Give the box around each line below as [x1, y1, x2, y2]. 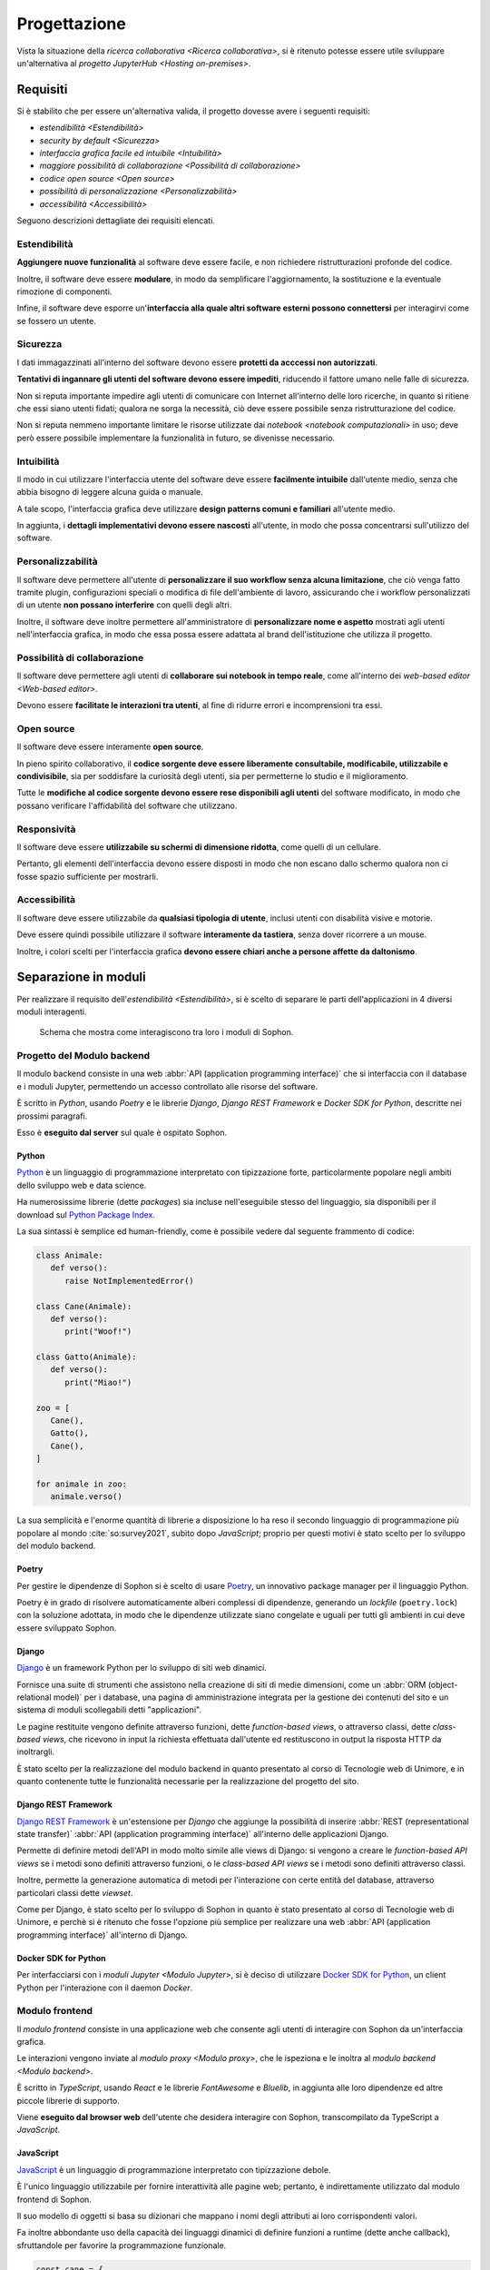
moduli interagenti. [16, 1006, 87, 1017]
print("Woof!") [64, 1327, 132, 1337]
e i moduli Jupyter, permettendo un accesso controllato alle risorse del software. [16, 1081, 318, 1091]
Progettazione [16, 14, 126, 34]
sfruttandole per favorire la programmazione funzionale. [16, 2239, 227, 2251]
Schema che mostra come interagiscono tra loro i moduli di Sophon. [39, 1027, 294, 1038]
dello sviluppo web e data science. [16, 1179, 147, 1190]
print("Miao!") [64, 1377, 132, 1387]
